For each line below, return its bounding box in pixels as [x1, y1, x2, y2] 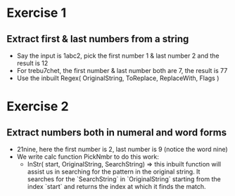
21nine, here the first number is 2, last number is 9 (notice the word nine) [16, 145, 228, 153]
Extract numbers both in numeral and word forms [6, 126, 227, 138]
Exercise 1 [6, 5, 67, 21]
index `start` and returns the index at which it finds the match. [27, 183, 206, 190]
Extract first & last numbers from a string [6, 33, 189, 45]
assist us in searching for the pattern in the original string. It [27, 167, 201, 176]
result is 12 [16, 59, 49, 67]
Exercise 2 [6, 98, 69, 115]
